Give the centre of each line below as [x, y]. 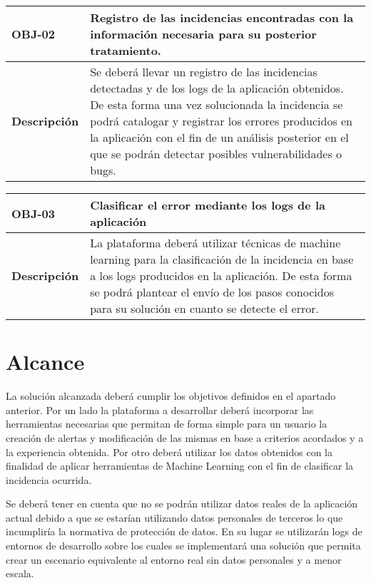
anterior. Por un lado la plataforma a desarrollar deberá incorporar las [160, 409]
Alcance [45, 362]
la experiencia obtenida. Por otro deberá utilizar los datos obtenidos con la [169, 452]
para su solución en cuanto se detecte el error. [204, 308]
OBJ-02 [33, 34]
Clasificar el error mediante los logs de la [208, 205]
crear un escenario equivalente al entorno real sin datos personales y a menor [174, 559]
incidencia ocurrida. [49, 479]
